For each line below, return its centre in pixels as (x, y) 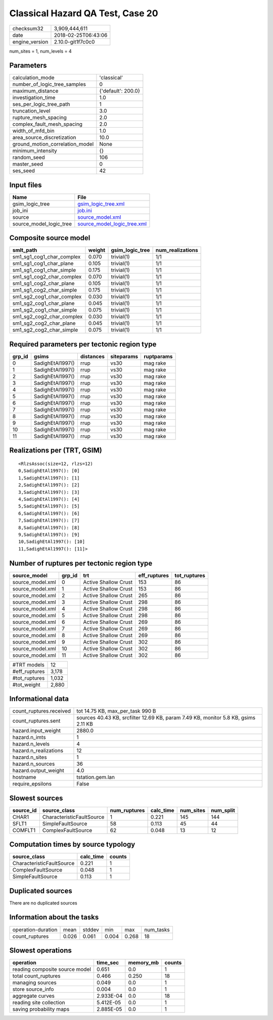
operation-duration (35, 929)
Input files (26, 185)
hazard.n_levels (31, 744)
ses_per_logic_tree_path (41, 104)
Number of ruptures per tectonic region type (81, 563)
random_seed (29, 158)
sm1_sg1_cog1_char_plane (43, 263)
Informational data (39, 699)
